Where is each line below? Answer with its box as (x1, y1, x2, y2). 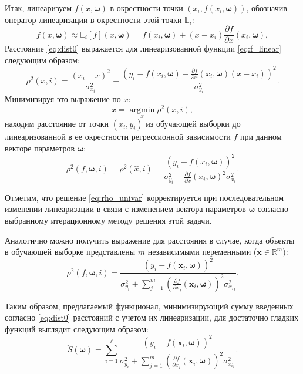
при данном (240, 130, 282, 143)
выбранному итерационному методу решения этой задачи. (5, 214, 212, 226)
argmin (129, 106, 155, 114)
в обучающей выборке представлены (5, 245, 136, 258)
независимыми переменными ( (147, 245, 257, 258)
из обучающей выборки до (146, 117, 241, 130)
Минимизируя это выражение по (5, 93, 121, 105)
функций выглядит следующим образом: (5, 322, 149, 335)
